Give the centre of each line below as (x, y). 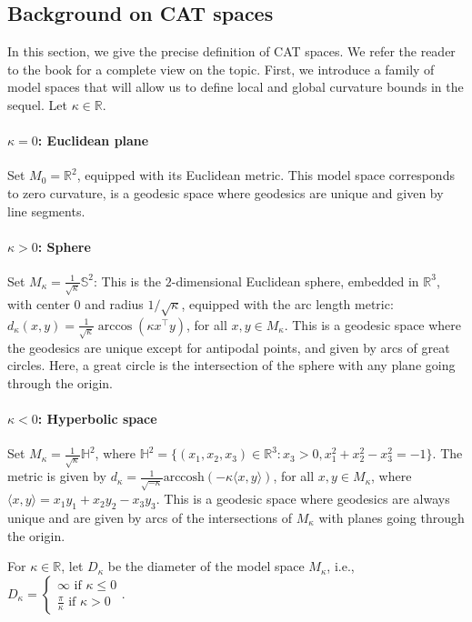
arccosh (184, 478)
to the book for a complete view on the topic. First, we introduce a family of (221, 69)
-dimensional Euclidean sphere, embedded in (295, 281)
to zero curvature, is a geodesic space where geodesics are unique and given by (226, 192)
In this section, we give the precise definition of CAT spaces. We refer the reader (231, 51)
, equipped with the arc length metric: (287, 303)
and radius (114, 303)
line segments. (46, 211)
